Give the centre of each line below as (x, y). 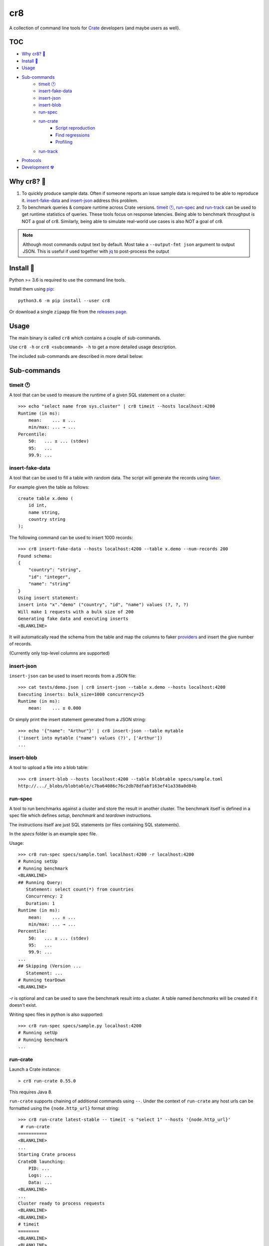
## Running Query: (41, 882)
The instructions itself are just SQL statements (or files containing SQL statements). (95, 824)
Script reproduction (75, 128)
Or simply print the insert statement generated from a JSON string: (78, 719)
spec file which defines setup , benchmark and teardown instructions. (80, 815)
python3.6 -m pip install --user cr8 (64, 301)
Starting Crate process (47, 1155)
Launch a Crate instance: (35, 1070)
